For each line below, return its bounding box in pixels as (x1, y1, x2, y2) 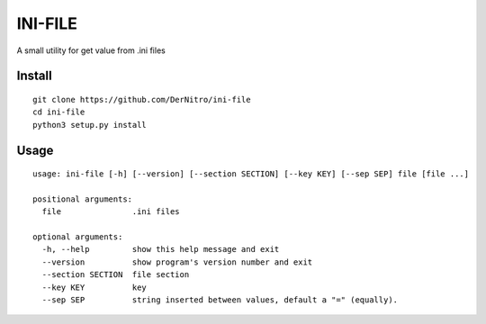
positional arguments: (32, 193, 133, 204)
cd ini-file (32, 107, 85, 117)
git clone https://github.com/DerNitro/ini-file (32, 94, 251, 104)
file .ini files (41, 207, 180, 217)
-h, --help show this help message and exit (41, 244, 280, 255)
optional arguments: (32, 232, 123, 242)
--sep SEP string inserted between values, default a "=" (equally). (41, 295, 399, 305)
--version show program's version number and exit (41, 256, 313, 267)
